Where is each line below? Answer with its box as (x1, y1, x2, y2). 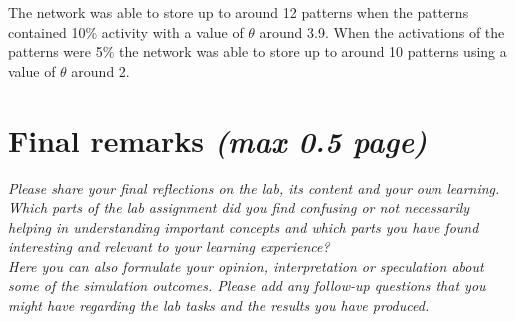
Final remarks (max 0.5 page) (8, 119, 428, 161)
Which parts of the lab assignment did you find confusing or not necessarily (8, 197, 470, 218)
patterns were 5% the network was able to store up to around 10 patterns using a (8, 41, 507, 62)
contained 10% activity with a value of (8, 21, 244, 42)
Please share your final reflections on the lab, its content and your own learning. (8, 177, 500, 198)
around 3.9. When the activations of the (259, 21, 505, 42)
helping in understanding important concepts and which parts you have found (8, 216, 479, 237)
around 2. (71, 60, 130, 81)
